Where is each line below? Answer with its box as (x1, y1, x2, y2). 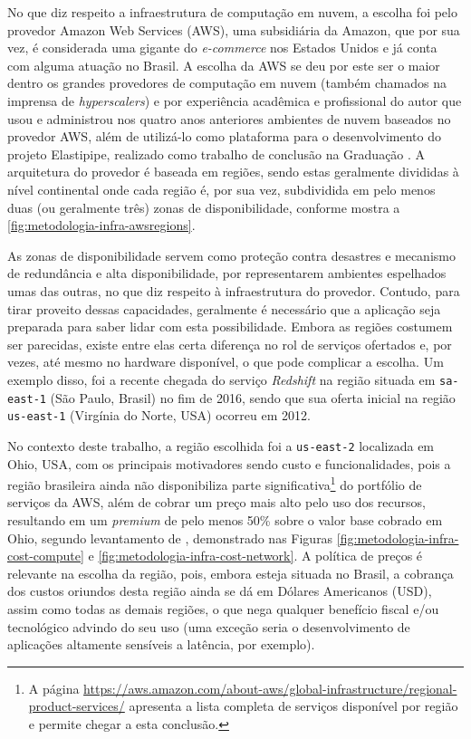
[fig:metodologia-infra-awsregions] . (7, 216, 196, 235)
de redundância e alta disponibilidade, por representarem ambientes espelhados (7, 264, 447, 283)
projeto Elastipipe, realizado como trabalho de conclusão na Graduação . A (7, 144, 426, 163)
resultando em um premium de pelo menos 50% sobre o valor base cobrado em (7, 510, 443, 529)
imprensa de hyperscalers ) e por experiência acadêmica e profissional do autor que (7, 91, 462, 110)
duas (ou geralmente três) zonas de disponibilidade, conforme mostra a (7, 197, 400, 216)
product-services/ (28, 696, 125, 715)
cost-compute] (7, 546, 84, 565)
